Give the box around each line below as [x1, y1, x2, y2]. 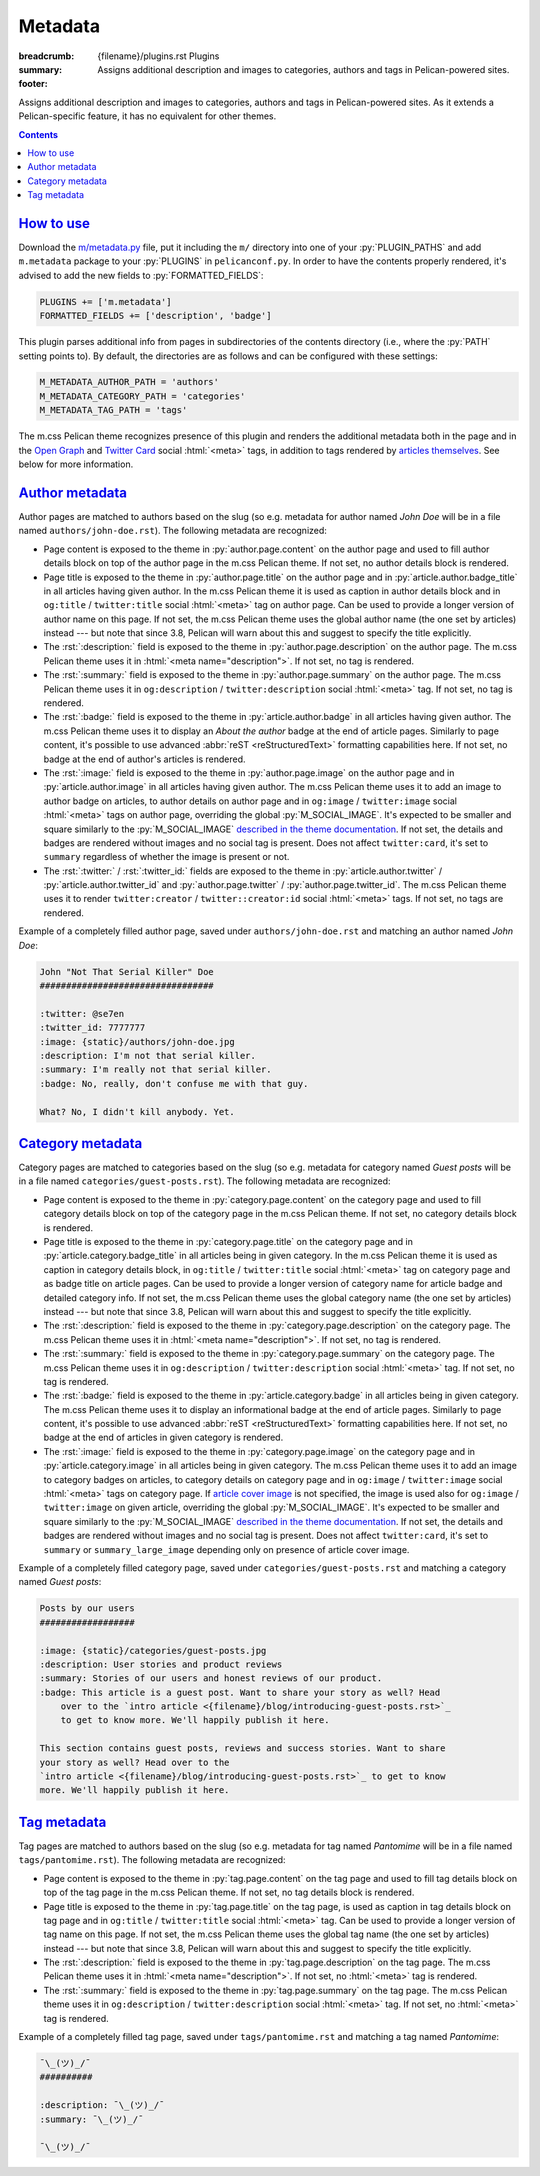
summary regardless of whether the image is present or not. [43, 851, 290, 863]
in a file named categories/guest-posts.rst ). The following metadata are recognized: [18, 1175, 391, 1187]
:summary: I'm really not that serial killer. [39, 1064, 272, 1075]
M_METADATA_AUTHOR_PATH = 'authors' [39, 376, 220, 388]
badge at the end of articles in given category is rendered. [43, 1431, 284, 1444]
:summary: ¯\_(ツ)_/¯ [39, 2113, 144, 2125]
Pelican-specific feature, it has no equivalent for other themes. [18, 110, 277, 122]
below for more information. [18, 458, 134, 470]
